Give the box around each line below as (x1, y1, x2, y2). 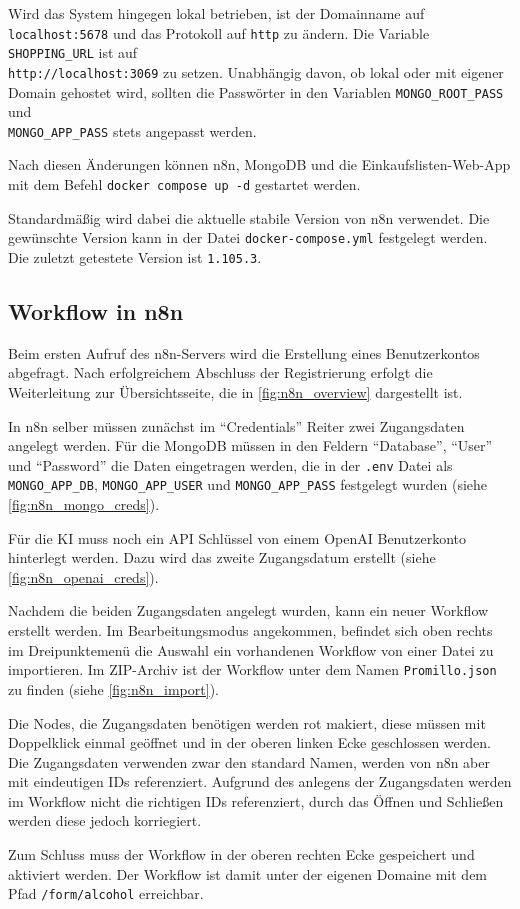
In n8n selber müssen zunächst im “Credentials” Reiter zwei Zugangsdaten (8, 415, 465, 436)
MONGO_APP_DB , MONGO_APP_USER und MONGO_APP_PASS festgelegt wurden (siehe (8, 474, 488, 495)
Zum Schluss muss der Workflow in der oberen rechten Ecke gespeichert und (8, 844, 475, 865)
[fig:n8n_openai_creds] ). (8, 566, 159, 587)
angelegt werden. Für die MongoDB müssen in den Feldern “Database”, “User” (8, 435, 493, 456)
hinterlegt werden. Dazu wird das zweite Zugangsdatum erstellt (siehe (8, 547, 436, 568)
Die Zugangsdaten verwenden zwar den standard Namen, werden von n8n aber (8, 751, 490, 772)
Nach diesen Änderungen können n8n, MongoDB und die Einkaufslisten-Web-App (8, 154, 511, 175)
